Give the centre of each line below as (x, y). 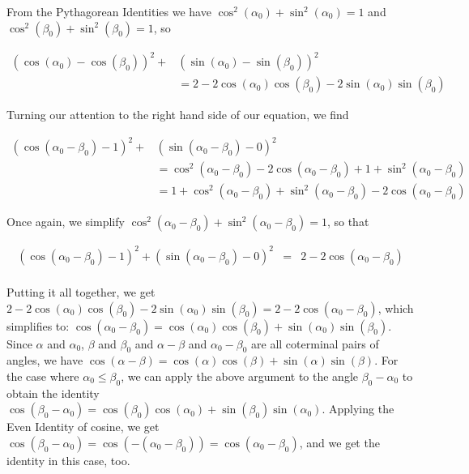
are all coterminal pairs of (315, 343)
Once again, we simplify (66, 222)
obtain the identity (53, 393)
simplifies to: (38, 325)
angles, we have (45, 360)
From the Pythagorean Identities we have (109, 11)
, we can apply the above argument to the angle (239, 376)
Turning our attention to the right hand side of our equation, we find (178, 115)
